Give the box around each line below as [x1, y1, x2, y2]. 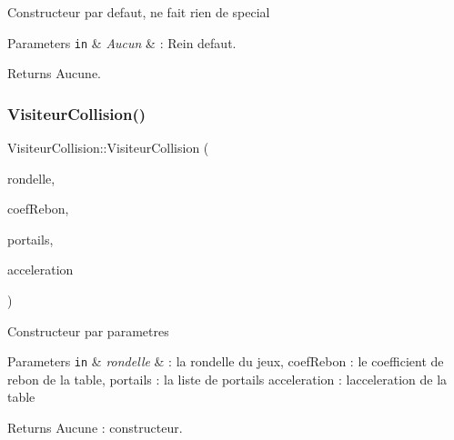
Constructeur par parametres [7, 321, 169, 340]
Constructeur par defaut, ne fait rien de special [7, 3, 270, 21]
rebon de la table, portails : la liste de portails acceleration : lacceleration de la [7, 369, 448, 388]
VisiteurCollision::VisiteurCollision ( [7, 138, 209, 157]
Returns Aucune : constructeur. [7, 418, 183, 437]
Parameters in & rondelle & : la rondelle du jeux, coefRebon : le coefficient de [7, 352, 444, 371]
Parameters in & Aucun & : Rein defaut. [7, 33, 237, 52]
